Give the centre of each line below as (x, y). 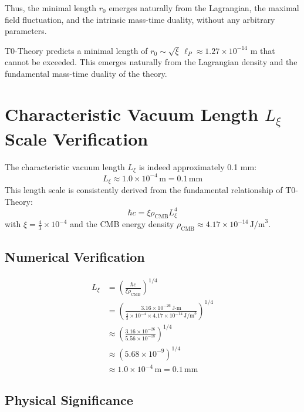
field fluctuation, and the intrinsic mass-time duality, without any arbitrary (140, 19)
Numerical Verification (75, 256)
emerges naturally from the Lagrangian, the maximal (204, 8)
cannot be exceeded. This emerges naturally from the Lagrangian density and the (151, 62)
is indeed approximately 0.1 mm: (198, 166)
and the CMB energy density (122, 224)
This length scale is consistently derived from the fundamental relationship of (144, 190)
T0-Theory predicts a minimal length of (76, 50)
